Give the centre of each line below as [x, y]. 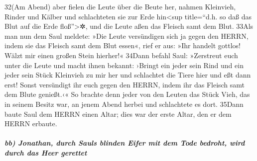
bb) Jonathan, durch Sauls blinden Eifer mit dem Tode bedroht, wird [125, 143]
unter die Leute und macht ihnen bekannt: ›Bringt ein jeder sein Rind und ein [124, 65]
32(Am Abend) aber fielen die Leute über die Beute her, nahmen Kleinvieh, [120, 6]
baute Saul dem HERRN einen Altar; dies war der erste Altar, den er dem [118, 114]
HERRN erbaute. [31, 123]
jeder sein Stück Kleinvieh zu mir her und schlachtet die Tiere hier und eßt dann [128, 75]
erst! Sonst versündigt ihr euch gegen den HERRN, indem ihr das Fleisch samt [125, 84]
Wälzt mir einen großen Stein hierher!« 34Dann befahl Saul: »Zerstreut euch [121, 55]
